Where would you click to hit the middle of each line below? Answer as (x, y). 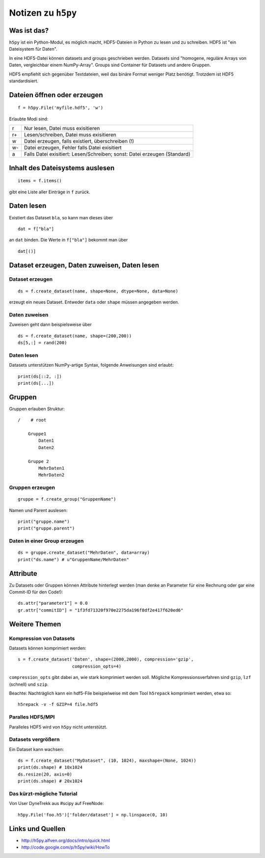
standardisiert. (24, 81)
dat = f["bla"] (36, 229)
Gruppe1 (37, 434)
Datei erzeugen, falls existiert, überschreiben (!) (79, 141)
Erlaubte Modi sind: (29, 119)
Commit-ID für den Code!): (36, 592)
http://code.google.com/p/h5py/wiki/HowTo (66, 847)
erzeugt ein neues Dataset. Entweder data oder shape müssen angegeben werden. (94, 302)
